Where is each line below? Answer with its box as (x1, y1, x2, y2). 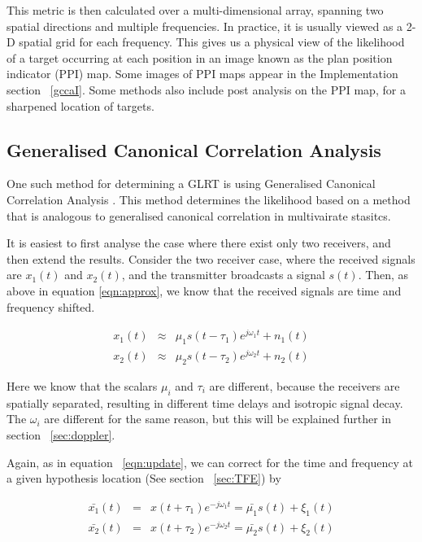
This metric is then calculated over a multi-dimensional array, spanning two (7, 2, 384, 18)
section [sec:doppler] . (7, 426, 115, 443)
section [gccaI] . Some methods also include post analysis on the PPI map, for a (7, 81, 406, 98)
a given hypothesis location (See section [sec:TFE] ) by (7, 470, 281, 487)
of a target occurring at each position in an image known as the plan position (7, 49, 393, 66)
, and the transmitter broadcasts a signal (121, 266, 325, 283)
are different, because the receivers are (209, 377, 400, 394)
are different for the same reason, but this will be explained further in (44, 410, 392, 427)
